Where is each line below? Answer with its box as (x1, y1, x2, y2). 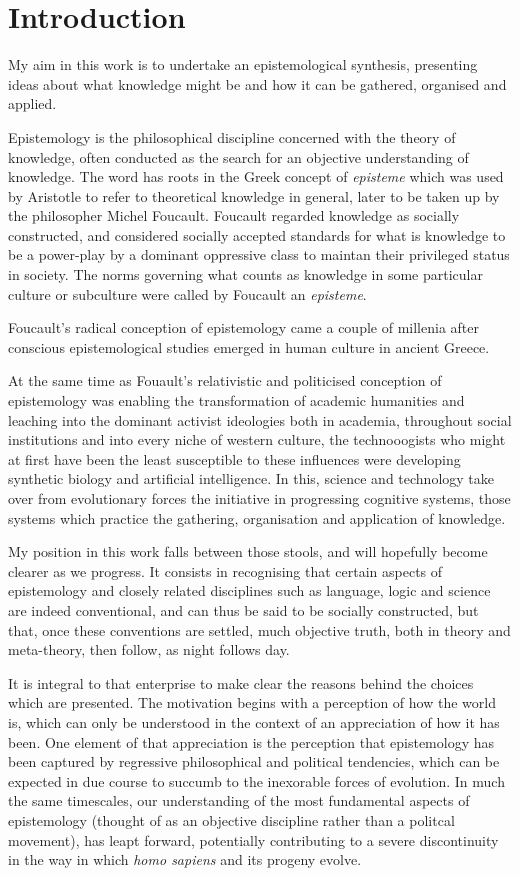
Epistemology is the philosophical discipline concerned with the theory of (8, 126, 456, 147)
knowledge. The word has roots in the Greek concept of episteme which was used (8, 166, 504, 187)
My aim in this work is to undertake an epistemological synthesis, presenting (8, 54, 478, 75)
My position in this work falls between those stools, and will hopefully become (8, 541, 488, 562)
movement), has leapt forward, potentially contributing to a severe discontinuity (8, 829, 499, 850)
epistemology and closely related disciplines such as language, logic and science (8, 580, 491, 601)
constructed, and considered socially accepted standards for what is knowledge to (8, 224, 506, 245)
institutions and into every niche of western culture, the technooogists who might (8, 429, 506, 450)
